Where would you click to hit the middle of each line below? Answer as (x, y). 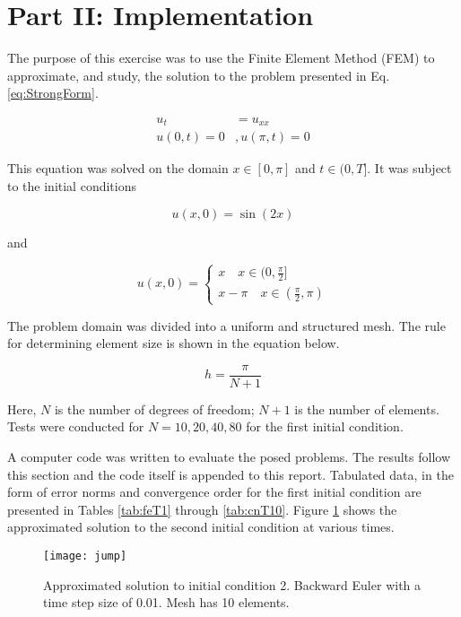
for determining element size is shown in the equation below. (174, 343)
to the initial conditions (72, 186)
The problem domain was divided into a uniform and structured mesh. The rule (226, 325)
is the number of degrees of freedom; (154, 408)
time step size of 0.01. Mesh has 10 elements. (166, 602)
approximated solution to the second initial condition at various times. (201, 527)
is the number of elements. (367, 408)
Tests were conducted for (76, 426)
